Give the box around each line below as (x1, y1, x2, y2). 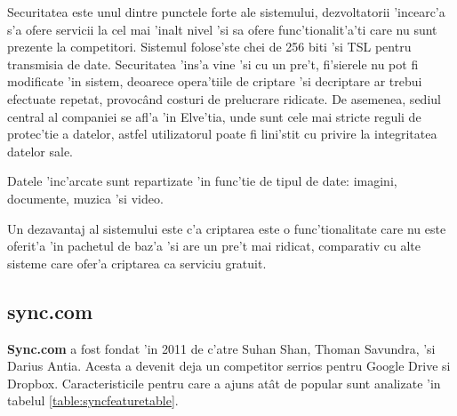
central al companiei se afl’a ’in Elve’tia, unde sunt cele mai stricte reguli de (7, 107, 421, 125)
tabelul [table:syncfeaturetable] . (7, 391, 179, 410)
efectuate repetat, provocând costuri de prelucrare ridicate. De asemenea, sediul (7, 89, 441, 108)
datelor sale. (7, 141, 74, 160)
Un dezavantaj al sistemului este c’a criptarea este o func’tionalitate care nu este (7, 219, 446, 237)
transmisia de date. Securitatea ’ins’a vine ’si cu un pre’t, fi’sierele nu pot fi (7, 54, 419, 73)
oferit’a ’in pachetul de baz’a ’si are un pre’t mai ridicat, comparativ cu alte (7, 236, 421, 255)
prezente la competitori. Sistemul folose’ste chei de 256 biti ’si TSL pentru (7, 37, 412, 56)
